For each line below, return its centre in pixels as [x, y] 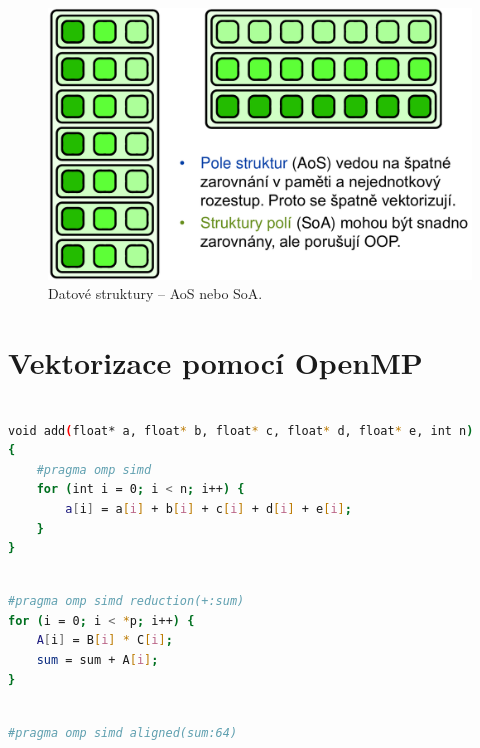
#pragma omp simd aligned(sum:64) [123, 732]
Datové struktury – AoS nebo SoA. [155, 293]
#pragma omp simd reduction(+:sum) [126, 601]
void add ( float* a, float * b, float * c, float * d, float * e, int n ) [241, 430]
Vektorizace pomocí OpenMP [215, 362]
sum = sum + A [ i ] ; [97, 660]
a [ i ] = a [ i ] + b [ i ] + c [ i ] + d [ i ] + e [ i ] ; [208, 508]
